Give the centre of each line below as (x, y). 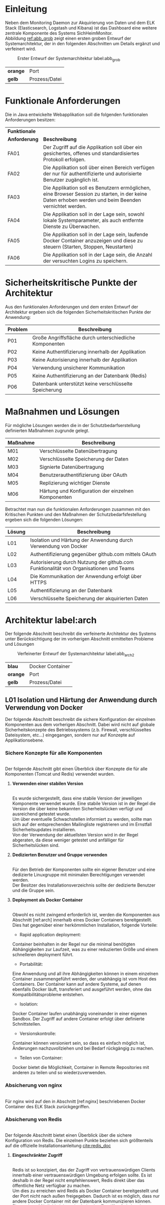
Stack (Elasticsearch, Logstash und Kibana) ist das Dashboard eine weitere (81, 28)
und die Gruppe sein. (33, 890)
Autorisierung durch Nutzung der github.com (82, 562)
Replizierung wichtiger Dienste (75, 483)
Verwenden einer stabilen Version (48, 784)
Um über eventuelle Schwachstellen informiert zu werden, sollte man (82, 819)
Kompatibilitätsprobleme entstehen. (48, 995)
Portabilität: (31, 964)
